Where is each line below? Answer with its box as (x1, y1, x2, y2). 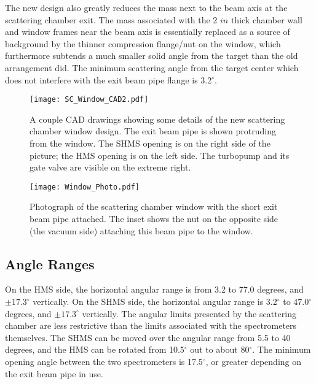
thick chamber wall (231, 13, 302, 26)
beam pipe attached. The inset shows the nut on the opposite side (30, 212, 278, 225)
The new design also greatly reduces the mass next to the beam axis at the (5, 1, 288, 13)
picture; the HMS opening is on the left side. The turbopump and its (30, 148, 290, 161)
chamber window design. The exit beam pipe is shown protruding (30, 125, 276, 137)
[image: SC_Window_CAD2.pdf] (30, 95, 149, 104)
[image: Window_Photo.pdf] (30, 182, 140, 191)
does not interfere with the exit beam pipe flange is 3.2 (5, 73, 212, 86)
